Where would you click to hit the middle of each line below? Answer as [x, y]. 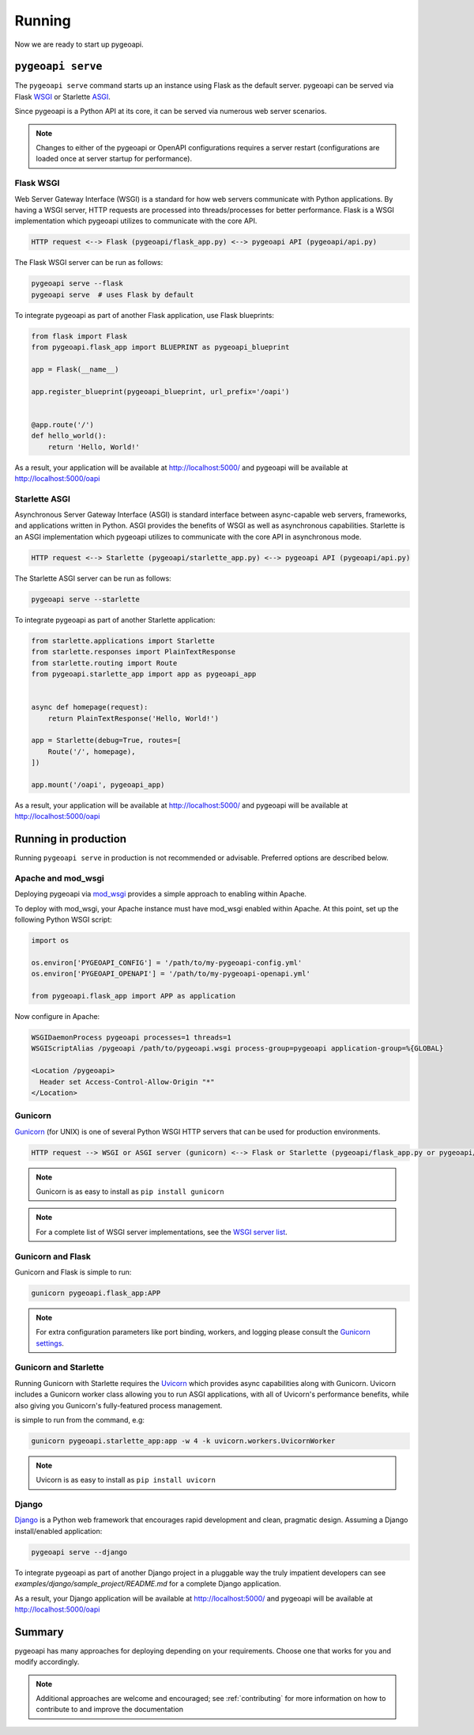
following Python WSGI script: [63, 920]
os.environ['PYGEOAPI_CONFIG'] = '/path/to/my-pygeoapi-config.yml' [167, 962]
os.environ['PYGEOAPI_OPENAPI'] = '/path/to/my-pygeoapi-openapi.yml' [171, 974]
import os [50, 941]
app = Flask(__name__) [75, 369]
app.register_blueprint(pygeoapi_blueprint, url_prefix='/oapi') [160, 391]
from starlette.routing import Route [104, 663]
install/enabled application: [58, 1531]
